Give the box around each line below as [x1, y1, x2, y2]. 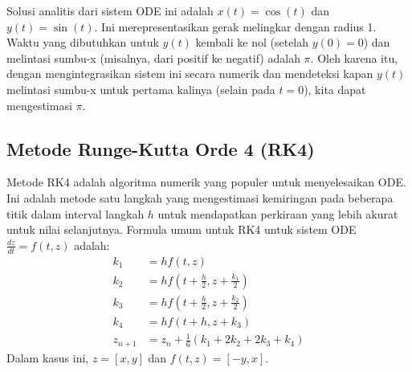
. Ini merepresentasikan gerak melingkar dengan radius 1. [94, 18, 377, 35]
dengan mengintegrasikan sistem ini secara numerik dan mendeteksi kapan [6, 65, 373, 82]
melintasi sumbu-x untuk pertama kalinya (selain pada [6, 80, 275, 97]
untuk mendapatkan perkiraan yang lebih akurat [157, 205, 398, 222]
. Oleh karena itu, [310, 49, 398, 66]
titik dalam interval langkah [6, 205, 145, 222]
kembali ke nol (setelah [195, 34, 309, 51]
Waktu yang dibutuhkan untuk [6, 34, 159, 51]
